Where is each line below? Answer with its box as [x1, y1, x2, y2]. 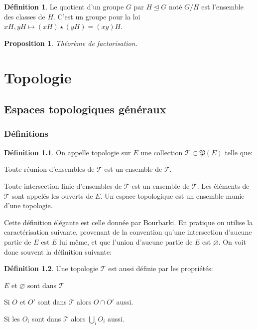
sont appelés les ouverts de [11, 190, 93, 201]
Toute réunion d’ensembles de [4, 164, 95, 174]
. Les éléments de [197, 180, 250, 191]
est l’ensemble [201, 1, 244, 11]
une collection [140, 147, 183, 157]
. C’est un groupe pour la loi [53, 11, 140, 21]
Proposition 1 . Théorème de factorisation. [4, 37, 137, 48]
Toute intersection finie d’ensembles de [4, 180, 122, 191]
